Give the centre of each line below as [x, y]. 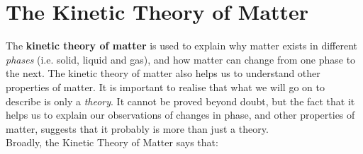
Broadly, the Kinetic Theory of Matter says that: [112, 142]
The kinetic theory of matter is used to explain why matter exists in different [182, 46]
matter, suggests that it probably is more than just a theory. [137, 128]
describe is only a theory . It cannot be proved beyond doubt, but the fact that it [180, 101]
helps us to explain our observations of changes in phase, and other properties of [180, 115]
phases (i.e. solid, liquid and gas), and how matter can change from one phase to [181, 59]
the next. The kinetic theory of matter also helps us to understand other [163, 73]
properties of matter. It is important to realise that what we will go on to [165, 87]
